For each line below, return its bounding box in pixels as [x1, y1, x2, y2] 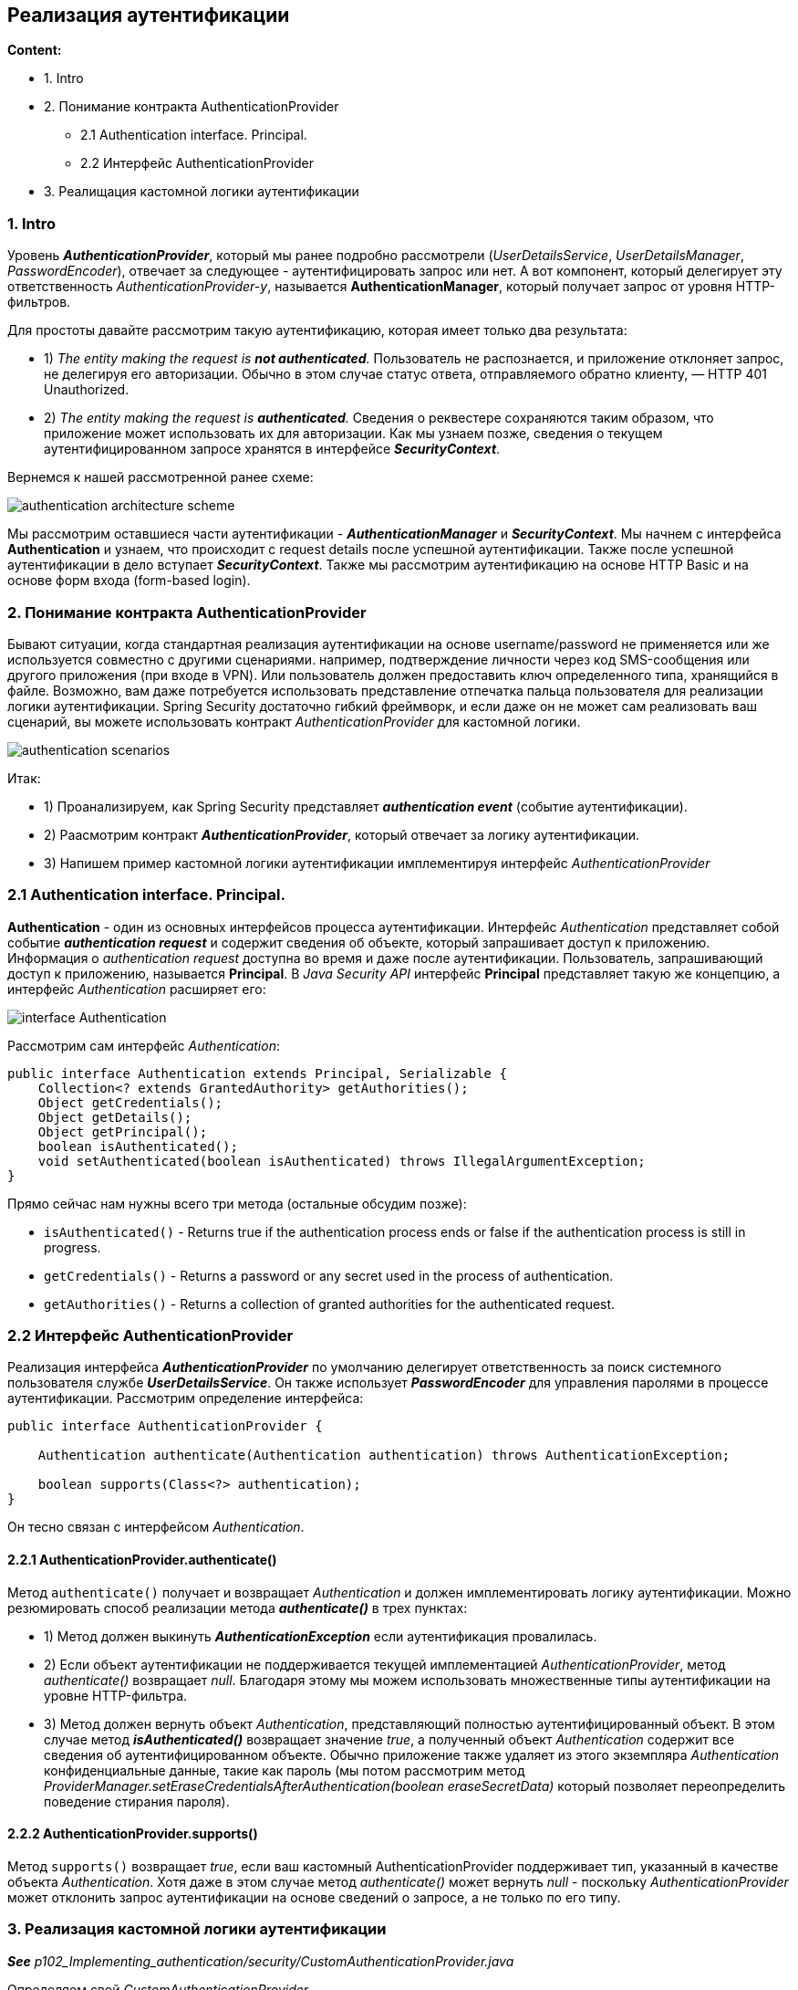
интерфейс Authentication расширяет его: [7, 980, 266, 997]
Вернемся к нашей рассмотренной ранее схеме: [7, 469, 314, 486]
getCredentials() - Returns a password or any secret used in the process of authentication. [44, 1267, 614, 1283]
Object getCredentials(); [37, 1094, 223, 1110]
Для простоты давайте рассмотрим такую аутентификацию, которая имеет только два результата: [7, 322, 627, 339]
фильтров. [7, 294, 71, 310]
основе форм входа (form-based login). [7, 572, 251, 589]
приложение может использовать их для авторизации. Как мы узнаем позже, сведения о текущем [44, 425, 663, 442]
